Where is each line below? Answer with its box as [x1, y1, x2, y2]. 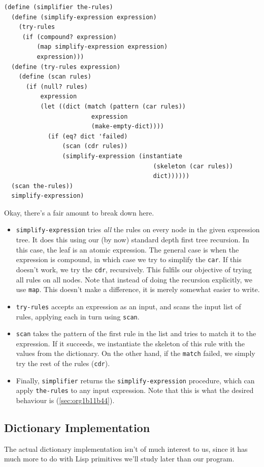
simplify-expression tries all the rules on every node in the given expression [16, 224, 260, 235]
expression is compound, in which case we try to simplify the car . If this [16, 254, 242, 265]
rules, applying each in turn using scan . [16, 311, 140, 321]
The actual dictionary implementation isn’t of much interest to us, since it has [4, 443, 248, 454]
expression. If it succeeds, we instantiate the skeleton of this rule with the [16, 338, 245, 348]
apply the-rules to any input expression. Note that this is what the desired [16, 385, 254, 396]
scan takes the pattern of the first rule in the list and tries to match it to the [16, 328, 256, 339]
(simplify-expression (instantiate [62, 152, 182, 160]
